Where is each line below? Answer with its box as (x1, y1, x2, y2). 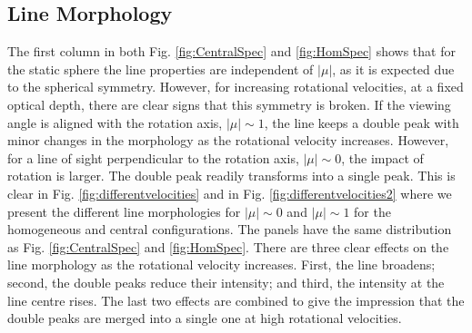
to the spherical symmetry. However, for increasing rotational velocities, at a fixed (7, 77, 464, 96)
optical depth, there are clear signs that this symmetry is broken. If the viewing (7, 94, 451, 113)
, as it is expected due (332, 59, 455, 78)
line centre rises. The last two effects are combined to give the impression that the (7, 290, 465, 309)
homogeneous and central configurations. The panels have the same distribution (7, 220, 452, 239)
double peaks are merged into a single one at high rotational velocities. (7, 309, 402, 328)
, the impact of (341, 148, 424, 167)
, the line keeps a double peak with (264, 113, 459, 132)
